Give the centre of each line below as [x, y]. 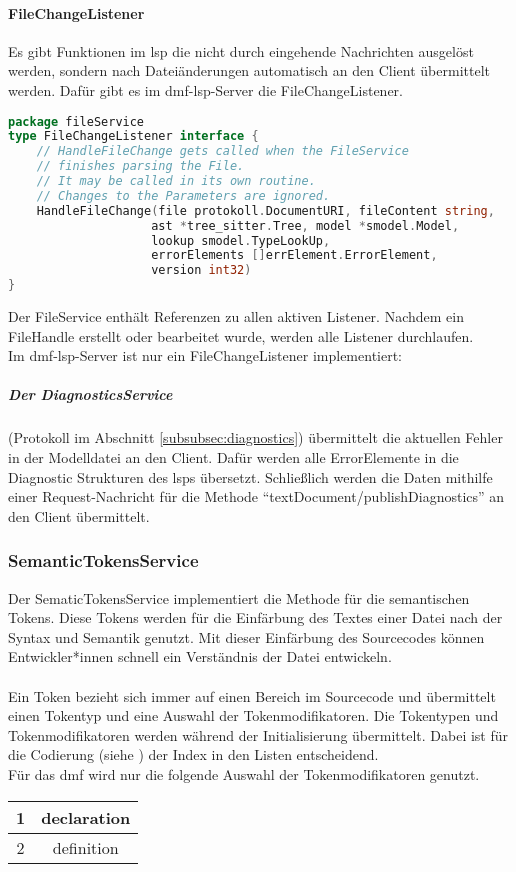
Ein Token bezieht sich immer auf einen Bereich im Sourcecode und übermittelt [252, 695]
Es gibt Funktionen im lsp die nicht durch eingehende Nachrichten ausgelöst [241, 50]
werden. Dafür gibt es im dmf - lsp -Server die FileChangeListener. [205, 89]
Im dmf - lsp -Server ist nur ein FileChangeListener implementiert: [205, 355]
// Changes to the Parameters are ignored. [183, 195]
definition [85, 847]
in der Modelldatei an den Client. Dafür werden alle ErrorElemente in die [233, 457]
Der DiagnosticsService [90, 394]
